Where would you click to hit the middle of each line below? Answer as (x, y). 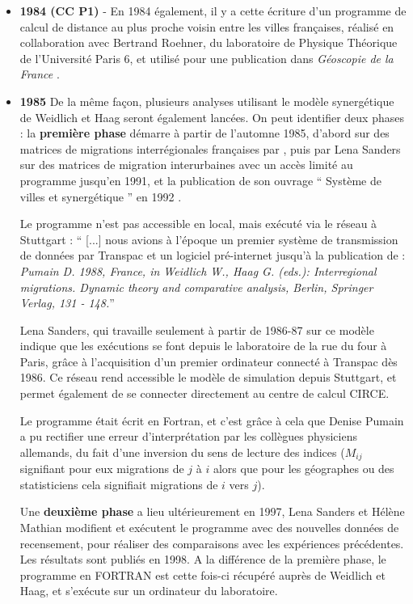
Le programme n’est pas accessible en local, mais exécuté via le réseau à (198, 224)
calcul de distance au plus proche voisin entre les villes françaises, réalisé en (207, 26)
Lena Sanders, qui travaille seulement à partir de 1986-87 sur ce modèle (197, 329)
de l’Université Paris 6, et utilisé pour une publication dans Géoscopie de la (206, 58)
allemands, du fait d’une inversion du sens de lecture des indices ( (182, 452)
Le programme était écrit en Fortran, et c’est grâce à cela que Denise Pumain (212, 420)
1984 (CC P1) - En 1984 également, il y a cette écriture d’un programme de (213, 11)
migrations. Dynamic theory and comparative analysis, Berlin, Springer (196, 287)
